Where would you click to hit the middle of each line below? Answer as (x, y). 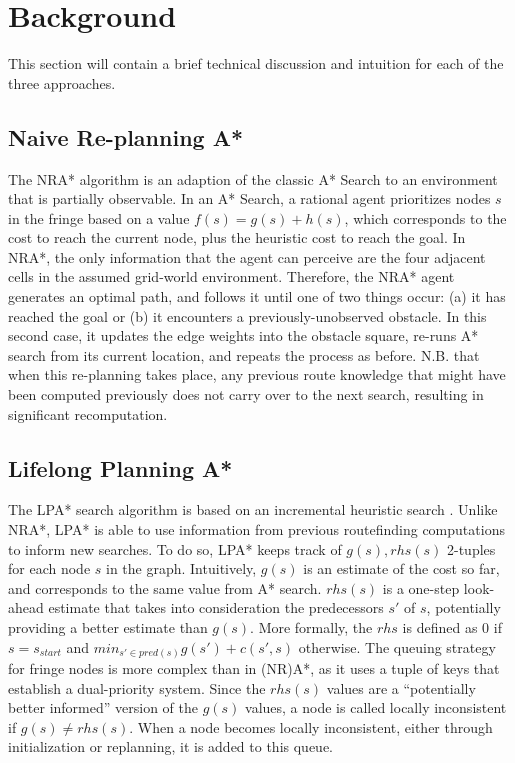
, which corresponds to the (425, 217)
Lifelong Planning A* (120, 467)
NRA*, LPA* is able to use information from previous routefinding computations (256, 529)
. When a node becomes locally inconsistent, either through (311, 726)
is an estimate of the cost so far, (401, 568)
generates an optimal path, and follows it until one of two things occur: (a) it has (257, 296)
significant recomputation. (88, 413)
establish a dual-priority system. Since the (137, 687)
